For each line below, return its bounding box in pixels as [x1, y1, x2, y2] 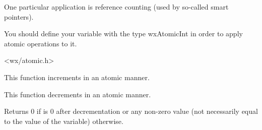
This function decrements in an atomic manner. [4, 89, 151, 99]
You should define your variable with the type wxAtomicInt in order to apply [4, 28, 243, 39]
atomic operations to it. [4, 38, 77, 48]
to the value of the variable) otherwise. [4, 115, 123, 126]
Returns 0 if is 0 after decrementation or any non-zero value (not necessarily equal [4, 106, 258, 116]
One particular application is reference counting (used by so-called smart [4, 2, 229, 12]
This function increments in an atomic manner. [4, 72, 150, 82]
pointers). [4, 11, 34, 22]
